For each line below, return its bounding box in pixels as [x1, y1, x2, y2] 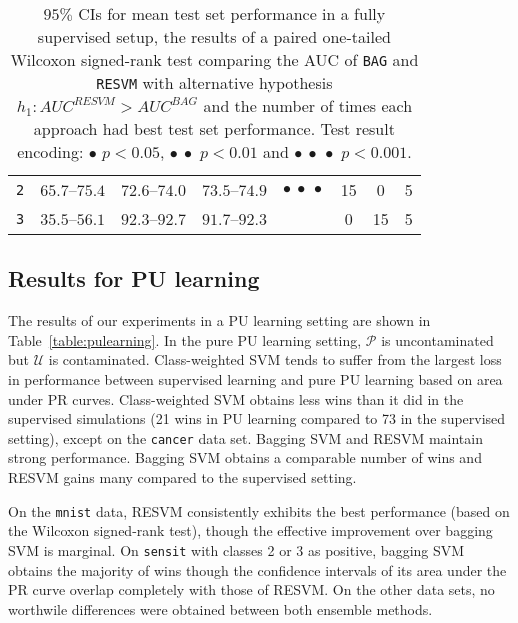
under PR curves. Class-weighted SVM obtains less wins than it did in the [8, 388, 464, 409]
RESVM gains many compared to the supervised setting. [8, 467, 357, 488]
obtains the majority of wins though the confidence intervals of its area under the [8, 559, 507, 580]
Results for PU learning [8, 263, 260, 294]
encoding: [17, 140, 84, 163]
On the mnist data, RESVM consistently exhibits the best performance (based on [8, 500, 510, 521]
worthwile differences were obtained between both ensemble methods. [8, 598, 433, 619]
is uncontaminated [381, 329, 494, 350]
